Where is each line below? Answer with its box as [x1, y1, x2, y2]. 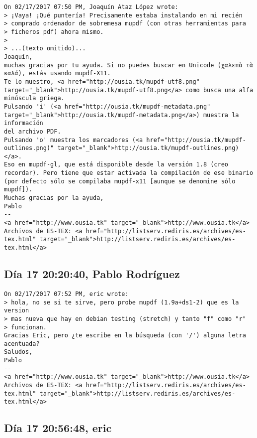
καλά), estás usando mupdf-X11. [4, 70, 111, 77]
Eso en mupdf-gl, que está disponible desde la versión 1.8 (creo [4, 161, 229, 168]
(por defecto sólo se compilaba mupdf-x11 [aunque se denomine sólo [4, 177, 236, 185]
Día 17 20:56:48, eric [4, 420, 112, 436]
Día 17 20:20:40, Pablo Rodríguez [4, 266, 180, 282]
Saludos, [4, 348, 33, 356]
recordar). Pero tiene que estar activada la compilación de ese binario [4, 169, 254, 177]
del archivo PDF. [4, 128, 61, 135]
